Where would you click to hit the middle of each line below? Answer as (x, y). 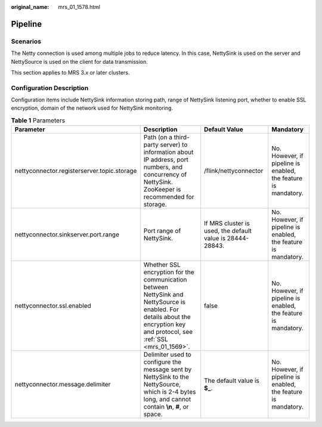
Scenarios (26, 41)
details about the (167, 317)
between (156, 287)
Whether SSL (162, 265)
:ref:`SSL (156, 339)
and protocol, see (168, 332)
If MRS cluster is (227, 224)
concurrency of (165, 175)
